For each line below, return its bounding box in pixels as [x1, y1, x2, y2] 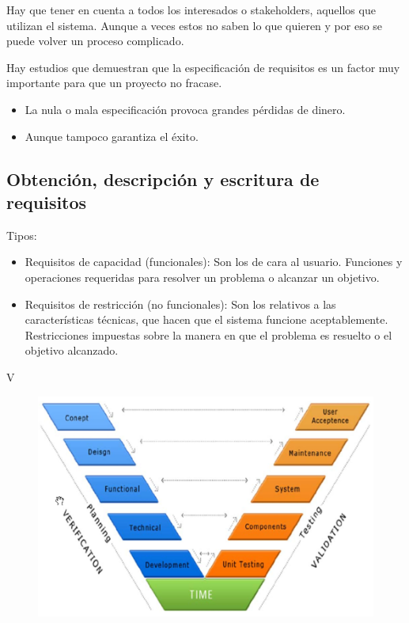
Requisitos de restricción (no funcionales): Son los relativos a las [25, 295, 336, 312]
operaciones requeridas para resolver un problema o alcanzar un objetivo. [25, 268, 380, 285]
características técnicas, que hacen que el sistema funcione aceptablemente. [25, 311, 388, 328]
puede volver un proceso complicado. [6, 32, 184, 49]
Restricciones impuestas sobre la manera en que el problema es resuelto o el [25, 326, 392, 343]
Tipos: [6, 226, 37, 243]
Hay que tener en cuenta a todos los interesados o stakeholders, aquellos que [6, 2, 376, 17]
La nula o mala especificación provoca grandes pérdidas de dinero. [25, 101, 346, 117]
